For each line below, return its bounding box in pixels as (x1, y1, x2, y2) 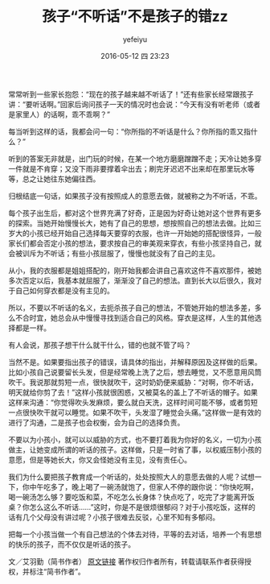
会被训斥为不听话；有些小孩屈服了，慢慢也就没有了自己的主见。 (8, 248, 219, 258)
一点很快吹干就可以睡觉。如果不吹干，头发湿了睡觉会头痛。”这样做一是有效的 (8, 408, 262, 417)
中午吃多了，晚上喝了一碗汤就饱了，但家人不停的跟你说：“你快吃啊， (29, 482, 259, 491)
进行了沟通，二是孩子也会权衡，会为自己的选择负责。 (8, 417, 185, 427)
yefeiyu (122, 34, 148, 44)
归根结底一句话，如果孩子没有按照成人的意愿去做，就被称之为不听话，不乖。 (8, 191, 262, 201)
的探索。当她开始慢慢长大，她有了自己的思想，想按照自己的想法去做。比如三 (8, 218, 262, 228)
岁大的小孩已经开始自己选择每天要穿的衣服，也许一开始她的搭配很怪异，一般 (8, 228, 262, 238)
